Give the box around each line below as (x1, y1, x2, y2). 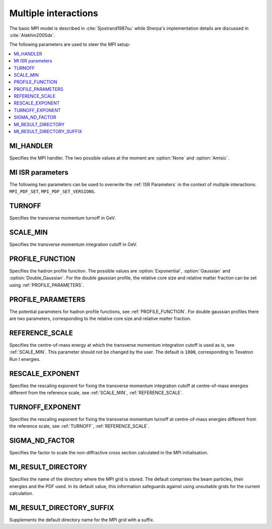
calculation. (9, 490, 34, 496)
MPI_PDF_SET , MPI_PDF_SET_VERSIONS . (9, 188, 96, 194)
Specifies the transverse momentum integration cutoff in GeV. (9, 241, 138, 247)
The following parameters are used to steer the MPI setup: (9, 41, 130, 47)
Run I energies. (9, 356, 41, 362)
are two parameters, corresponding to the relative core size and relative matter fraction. (9, 315, 191, 322)
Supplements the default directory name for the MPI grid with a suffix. (9, 516, 155, 522)
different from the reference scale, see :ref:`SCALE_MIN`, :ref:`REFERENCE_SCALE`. (9, 390, 183, 396)
